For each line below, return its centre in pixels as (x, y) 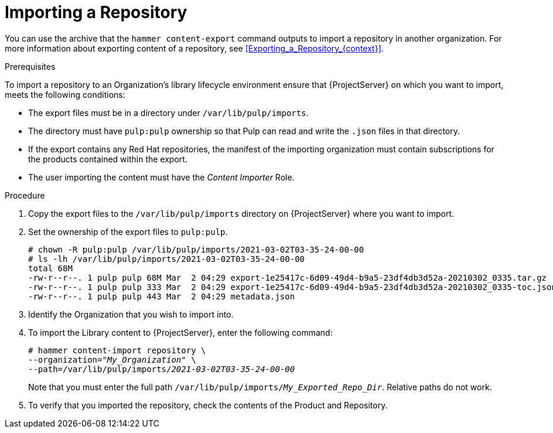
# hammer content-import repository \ (117, 350)
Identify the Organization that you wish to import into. (131, 314)
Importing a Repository (96, 12)
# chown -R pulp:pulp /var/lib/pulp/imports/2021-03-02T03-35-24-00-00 (196, 249)
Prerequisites (30, 66)
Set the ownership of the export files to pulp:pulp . (128, 231)
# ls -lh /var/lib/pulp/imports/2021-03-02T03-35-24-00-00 (167, 259)
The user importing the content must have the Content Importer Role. (161, 177)
